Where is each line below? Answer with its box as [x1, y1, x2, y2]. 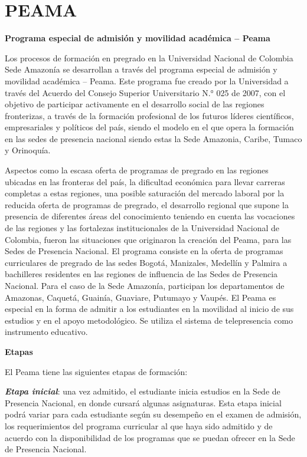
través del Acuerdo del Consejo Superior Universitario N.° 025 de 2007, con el [5, 86, 286, 98]
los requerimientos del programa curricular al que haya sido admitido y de [5, 419, 273, 432]
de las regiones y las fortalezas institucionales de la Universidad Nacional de [5, 222, 279, 234]
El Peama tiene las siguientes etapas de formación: [5, 365, 188, 377]
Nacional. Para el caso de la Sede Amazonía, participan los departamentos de [5, 280, 285, 291]
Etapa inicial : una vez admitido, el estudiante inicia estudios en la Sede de [5, 385, 280, 397]
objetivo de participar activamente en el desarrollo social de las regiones [5, 98, 264, 110]
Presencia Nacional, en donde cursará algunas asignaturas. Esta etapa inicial [5, 396, 282, 409]
